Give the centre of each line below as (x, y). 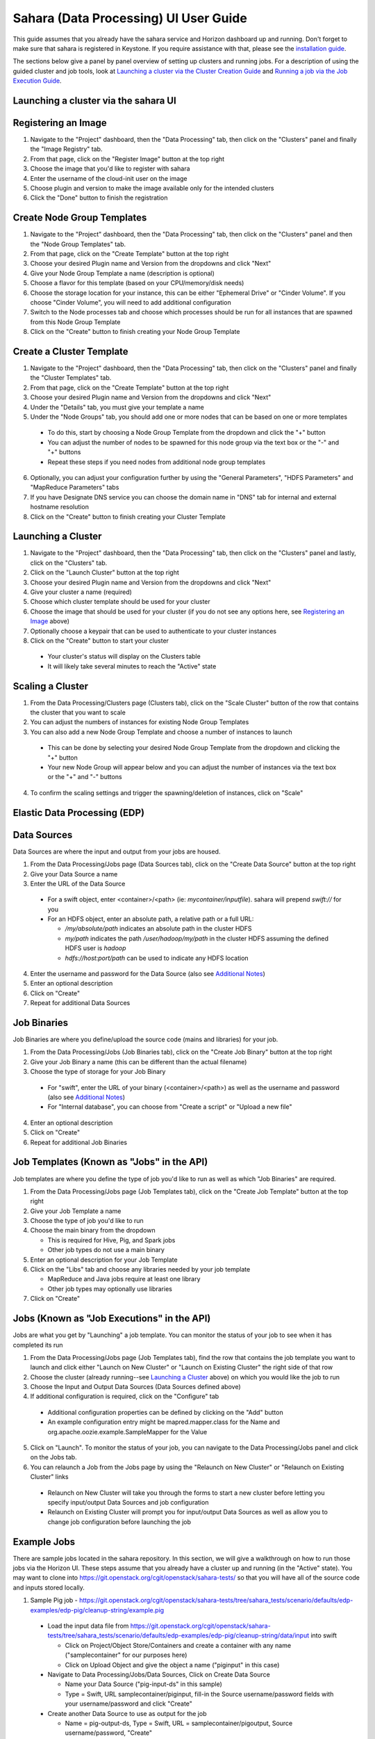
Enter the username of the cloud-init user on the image (109, 178)
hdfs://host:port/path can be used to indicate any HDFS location (157, 958)
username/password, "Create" (109, 1733)
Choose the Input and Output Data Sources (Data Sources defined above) (135, 1387)
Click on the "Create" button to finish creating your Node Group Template (135, 332)
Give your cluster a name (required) (81, 592)
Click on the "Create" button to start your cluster (100, 641)
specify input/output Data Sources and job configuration (128, 1502)
